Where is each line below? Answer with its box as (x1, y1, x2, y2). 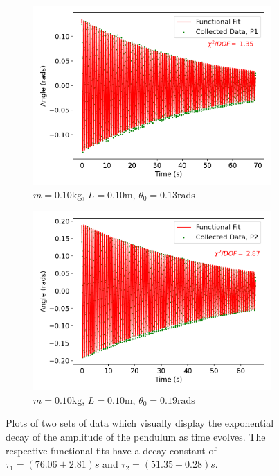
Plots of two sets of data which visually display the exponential (6, 416, 274, 430)
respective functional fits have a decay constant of (6, 443, 217, 457)
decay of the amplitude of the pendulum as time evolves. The (6, 429, 266, 443)
